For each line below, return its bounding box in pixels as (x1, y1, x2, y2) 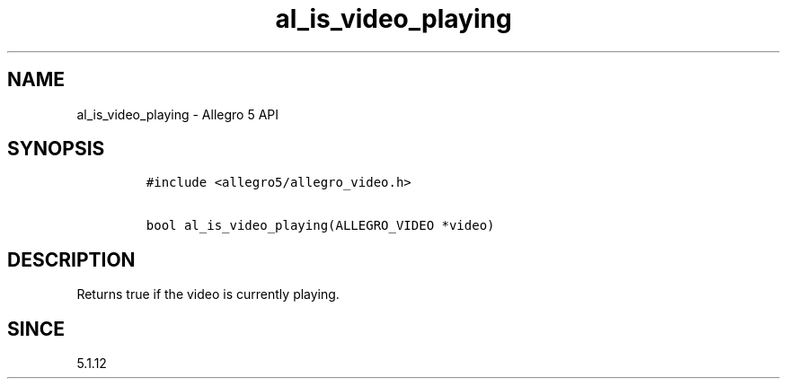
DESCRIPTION (7, 248, 136, 271)
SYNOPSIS (7, 137, 105, 161)
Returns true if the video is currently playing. (76, 286, 340, 303)
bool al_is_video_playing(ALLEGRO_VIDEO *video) (146, 218, 495, 233)
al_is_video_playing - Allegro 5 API (76, 106, 279, 122)
